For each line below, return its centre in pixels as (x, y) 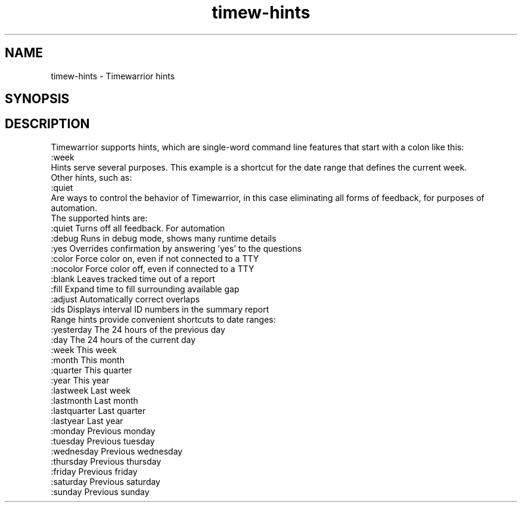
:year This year (80, 380)
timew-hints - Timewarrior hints (113, 76)
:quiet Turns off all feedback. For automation (138, 228)
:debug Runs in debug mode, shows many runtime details (164, 238)
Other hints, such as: (91, 177)
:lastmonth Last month (94, 400)
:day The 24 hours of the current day (123, 339)
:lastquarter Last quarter (98, 410)
